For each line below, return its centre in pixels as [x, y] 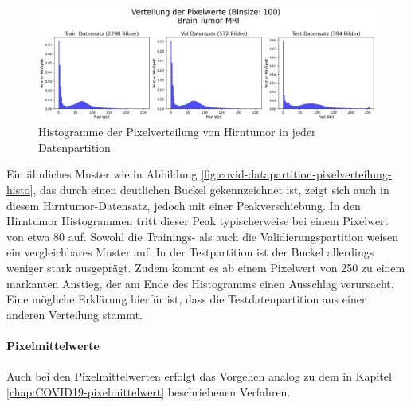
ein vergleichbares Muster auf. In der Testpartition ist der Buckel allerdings [190, 252]
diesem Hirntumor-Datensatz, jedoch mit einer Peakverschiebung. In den [184, 205]
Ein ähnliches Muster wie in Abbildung [102, 174]
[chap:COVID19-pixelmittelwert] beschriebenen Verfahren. [149, 391]
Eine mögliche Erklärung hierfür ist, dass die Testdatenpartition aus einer [186, 299]
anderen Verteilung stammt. [74, 314]
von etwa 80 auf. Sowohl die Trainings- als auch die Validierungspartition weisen [202, 236]
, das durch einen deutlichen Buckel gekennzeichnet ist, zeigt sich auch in [211, 190]
